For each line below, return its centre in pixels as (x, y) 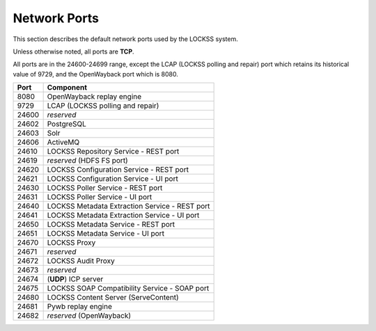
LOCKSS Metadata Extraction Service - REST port (128, 207)
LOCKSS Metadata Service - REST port (111, 225)
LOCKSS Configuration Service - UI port (113, 179)
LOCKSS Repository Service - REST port (113, 152)
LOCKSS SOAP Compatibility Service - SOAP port (128, 289)
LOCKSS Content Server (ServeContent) (113, 298)
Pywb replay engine (80, 307)
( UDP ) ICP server (75, 280)
